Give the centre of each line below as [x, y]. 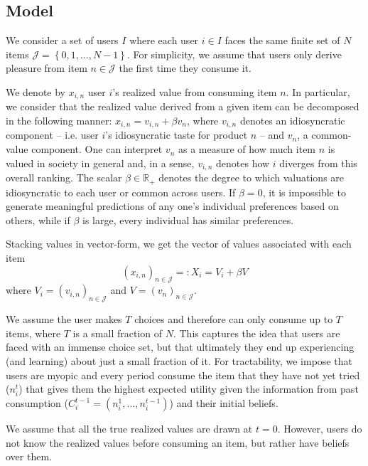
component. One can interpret [97, 149]
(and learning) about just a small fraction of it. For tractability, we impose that [179, 360]
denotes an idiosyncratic [292, 121]
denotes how [243, 163]
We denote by [36, 91]
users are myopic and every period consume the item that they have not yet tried [183, 375]
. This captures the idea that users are [256, 333]
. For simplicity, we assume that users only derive [234, 54]
